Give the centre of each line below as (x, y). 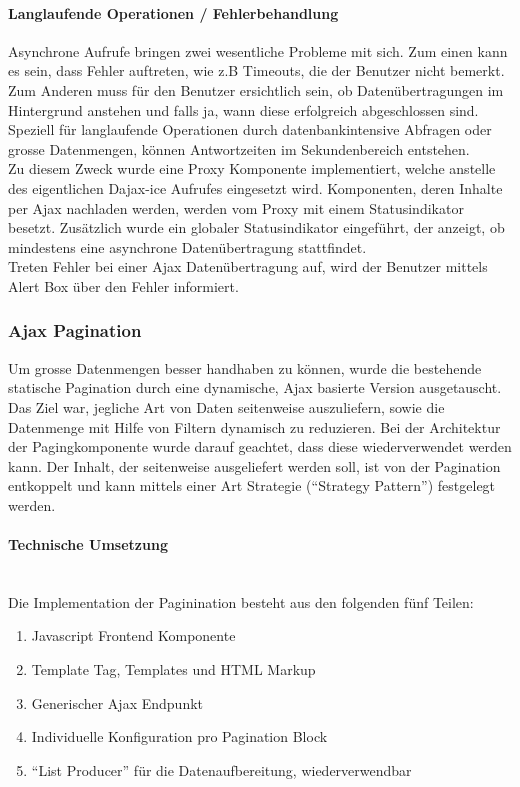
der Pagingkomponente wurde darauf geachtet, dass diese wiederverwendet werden (260, 446)
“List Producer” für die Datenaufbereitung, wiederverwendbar (221, 769)
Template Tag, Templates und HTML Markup (173, 669)
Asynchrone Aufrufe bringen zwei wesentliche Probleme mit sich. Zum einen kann (258, 50)
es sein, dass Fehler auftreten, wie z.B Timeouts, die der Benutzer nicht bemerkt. (256, 70)
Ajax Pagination (75, 330)
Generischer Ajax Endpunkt (117, 702)
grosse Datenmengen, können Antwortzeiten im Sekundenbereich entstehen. (239, 148)
